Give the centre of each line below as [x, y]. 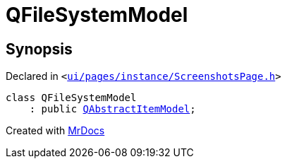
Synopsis [39, 49]
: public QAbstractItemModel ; [112, 109]
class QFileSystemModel [71, 98]
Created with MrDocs [55, 131]
